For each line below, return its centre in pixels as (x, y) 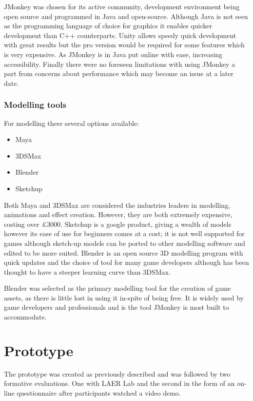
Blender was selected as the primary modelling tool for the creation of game (117, 288)
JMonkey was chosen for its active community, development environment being (122, 6)
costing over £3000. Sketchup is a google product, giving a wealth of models (118, 224)
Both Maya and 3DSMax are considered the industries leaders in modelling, (117, 205)
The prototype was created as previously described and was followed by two (117, 373)
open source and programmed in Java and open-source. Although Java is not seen (126, 16)
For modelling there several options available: (71, 123)
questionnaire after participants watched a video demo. (99, 392)
